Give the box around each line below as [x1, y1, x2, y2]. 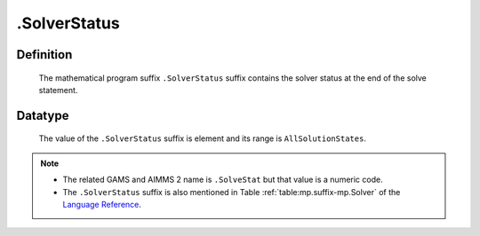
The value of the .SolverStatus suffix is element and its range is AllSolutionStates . [38, 133, 366, 144]
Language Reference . [62, 199, 142, 209]
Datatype [16, 107, 69, 123]
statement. [38, 84, 78, 95]
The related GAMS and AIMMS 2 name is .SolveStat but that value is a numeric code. [62, 174, 383, 185]
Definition [16, 47, 73, 62]
